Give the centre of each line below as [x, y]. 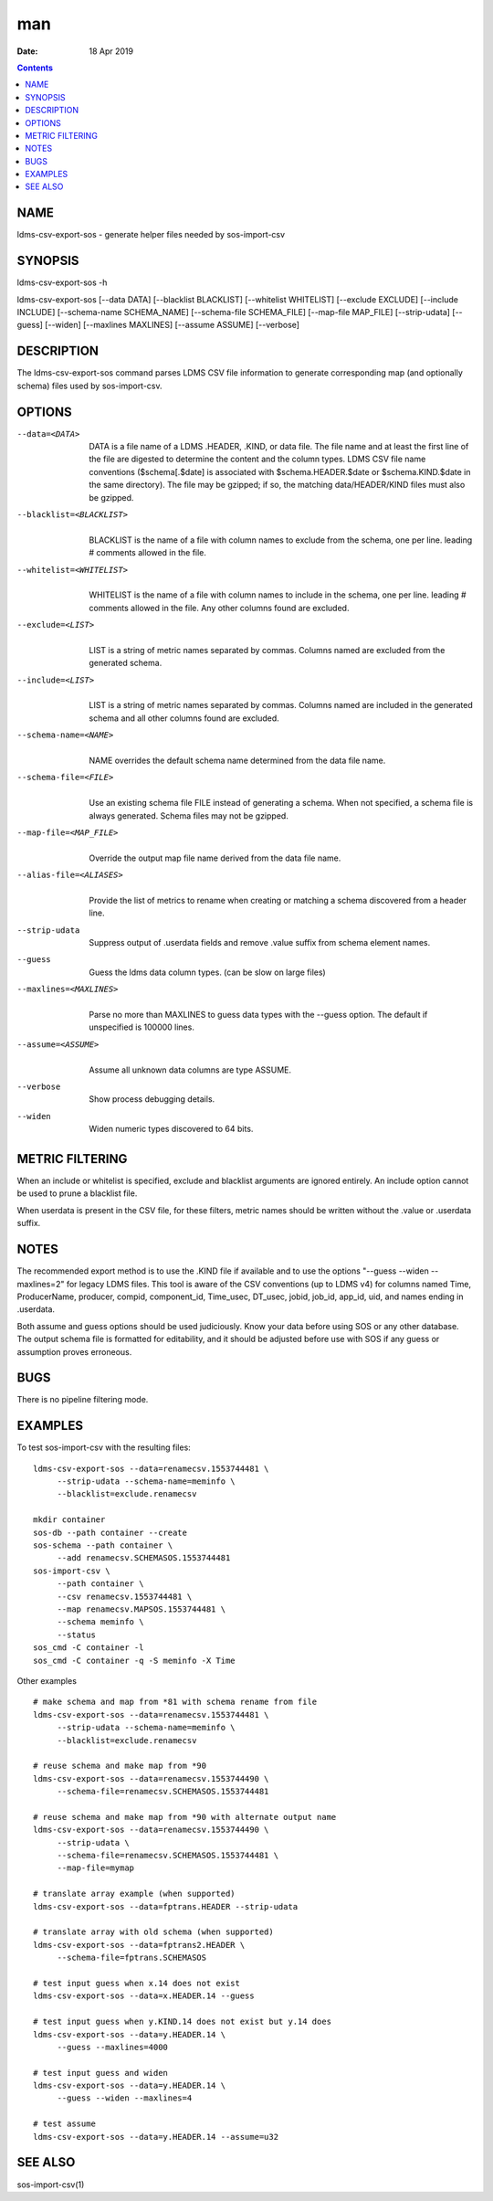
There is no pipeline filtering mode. [83, 1400]
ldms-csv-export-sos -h [62, 282]
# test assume [64, 2124]
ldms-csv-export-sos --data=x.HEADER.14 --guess [144, 1996]
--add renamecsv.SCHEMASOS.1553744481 [144, 1558]
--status [76, 1635]
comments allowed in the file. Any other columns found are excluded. [219, 608]
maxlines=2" [41, 1284]
